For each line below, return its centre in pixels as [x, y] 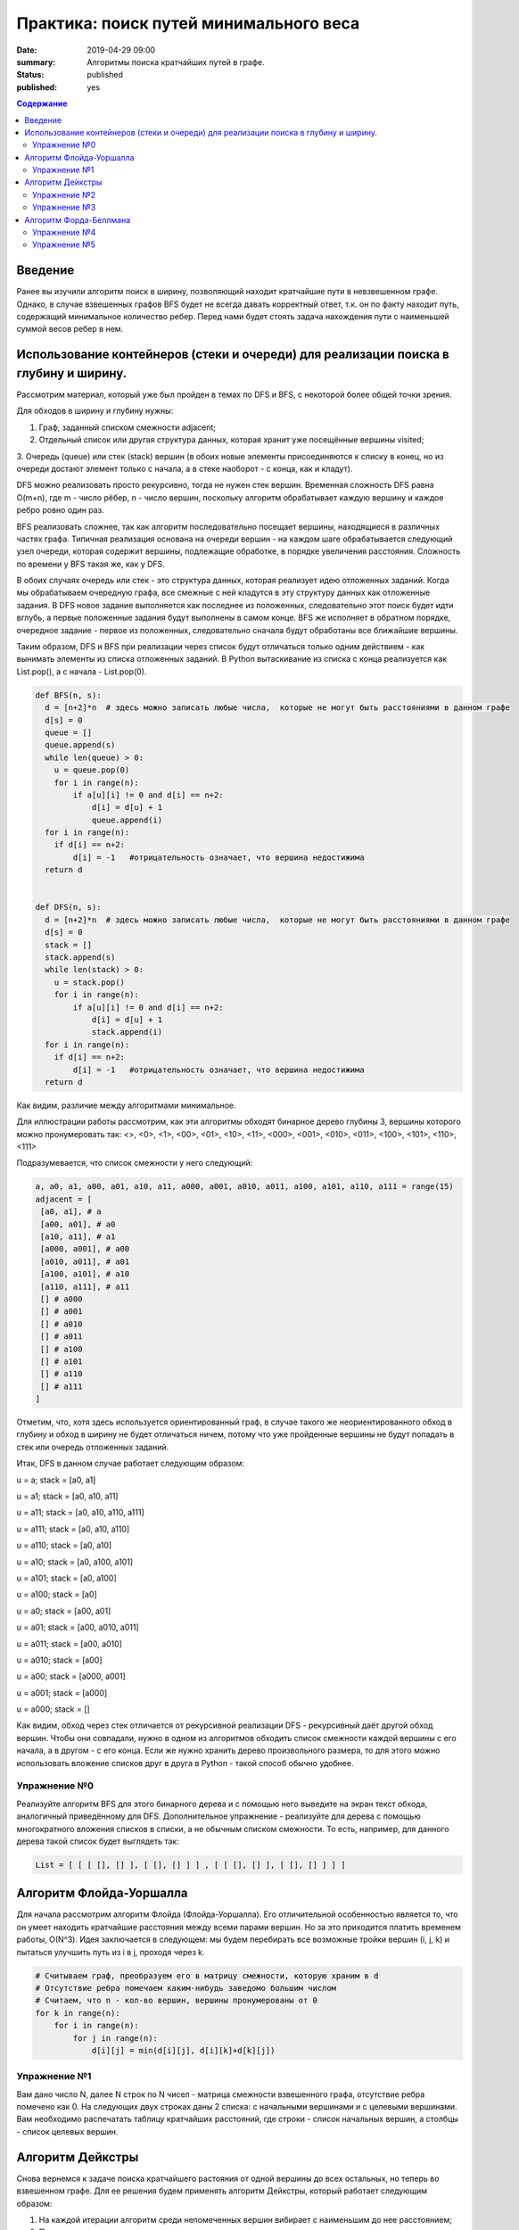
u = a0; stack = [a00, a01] [64, 1611]
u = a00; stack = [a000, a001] [71, 1676]
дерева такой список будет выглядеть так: [98, 1841]
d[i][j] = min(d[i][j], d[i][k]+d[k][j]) [183, 2050]
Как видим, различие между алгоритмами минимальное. [126, 1105]
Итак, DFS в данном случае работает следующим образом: [131, 1464]
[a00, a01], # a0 [78, 1224]
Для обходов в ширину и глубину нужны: [95, 411]
